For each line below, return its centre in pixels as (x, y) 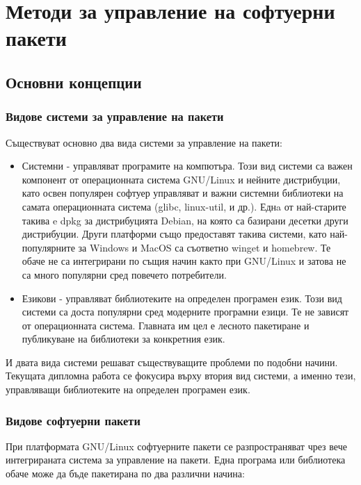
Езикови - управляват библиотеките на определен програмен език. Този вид (182, 298)
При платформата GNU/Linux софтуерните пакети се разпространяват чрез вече (176, 446)
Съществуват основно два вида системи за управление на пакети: (144, 142)
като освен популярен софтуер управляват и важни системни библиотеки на (183, 193)
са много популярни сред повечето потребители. (124, 274)
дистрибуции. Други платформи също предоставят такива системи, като (174, 234)
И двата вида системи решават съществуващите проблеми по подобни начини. (172, 362)
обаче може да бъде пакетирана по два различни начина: (125, 474)
